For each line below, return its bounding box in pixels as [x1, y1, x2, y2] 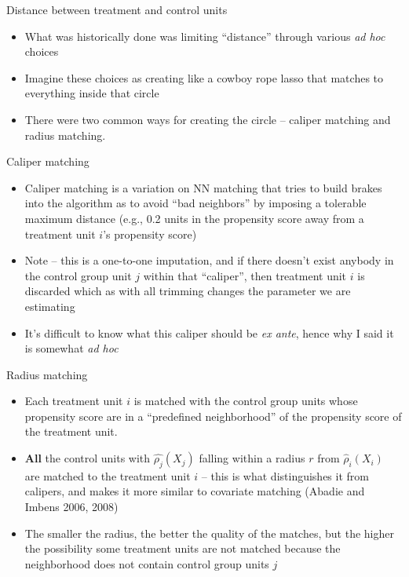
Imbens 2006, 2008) [24, 498, 119, 515]
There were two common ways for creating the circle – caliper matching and [24, 111, 391, 127]
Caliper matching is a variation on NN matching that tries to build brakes [24, 179, 382, 195]
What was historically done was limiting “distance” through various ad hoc [24, 27, 385, 44]
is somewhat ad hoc [24, 340, 119, 356]
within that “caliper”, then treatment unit [143, 267, 347, 283]
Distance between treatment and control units [6, 2, 228, 17]
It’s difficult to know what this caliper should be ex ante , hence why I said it [24, 324, 394, 341]
